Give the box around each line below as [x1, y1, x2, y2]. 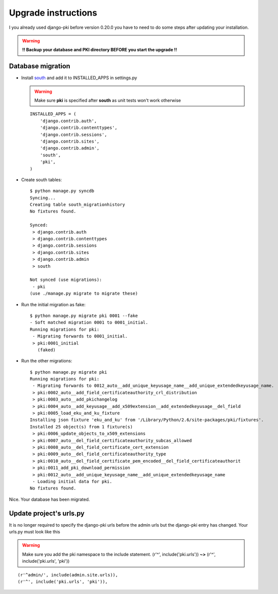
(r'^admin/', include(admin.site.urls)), [18, 572, 118, 577]
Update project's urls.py [9, 509, 85, 517]
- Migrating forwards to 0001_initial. [32, 334, 128, 339]
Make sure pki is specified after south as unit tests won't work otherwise [34, 98, 181, 104]
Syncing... [30, 195, 56, 200]
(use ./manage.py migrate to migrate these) [30, 291, 139, 297]
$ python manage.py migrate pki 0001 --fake [30, 313, 139, 318]
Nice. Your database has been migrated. [9, 496, 90, 502]
